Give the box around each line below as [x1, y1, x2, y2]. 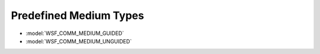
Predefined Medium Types [11, 9, 145, 22]
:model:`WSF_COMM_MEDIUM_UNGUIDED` [25, 37, 132, 45]
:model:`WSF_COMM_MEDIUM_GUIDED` [25, 30, 124, 37]
